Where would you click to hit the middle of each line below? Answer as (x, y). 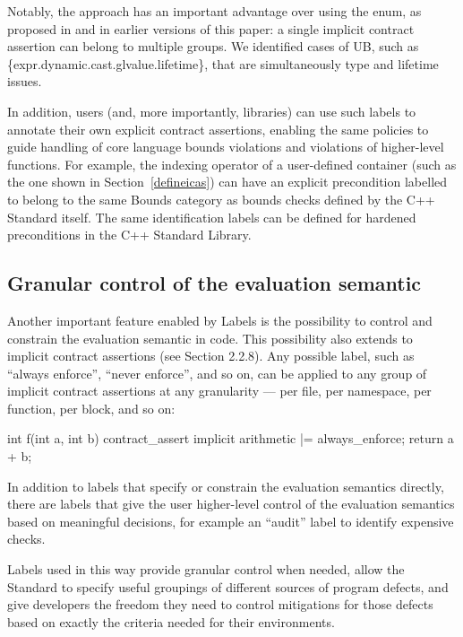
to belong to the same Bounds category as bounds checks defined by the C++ (221, 199)
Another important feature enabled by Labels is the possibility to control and (220, 320)
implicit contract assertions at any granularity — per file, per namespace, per (219, 391)
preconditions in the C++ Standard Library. (129, 235)
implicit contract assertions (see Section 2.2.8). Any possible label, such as (211, 356)
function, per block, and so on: (91, 408)
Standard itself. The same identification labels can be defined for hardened (212, 217)
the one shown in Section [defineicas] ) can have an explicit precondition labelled (227, 182)
